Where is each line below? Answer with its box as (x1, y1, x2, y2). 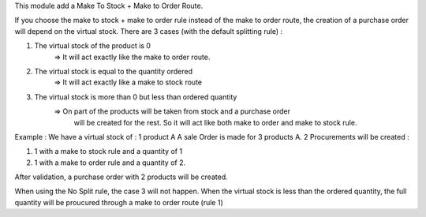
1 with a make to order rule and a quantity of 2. (34, 158, 185, 167)
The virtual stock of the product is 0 (34, 41, 151, 51)
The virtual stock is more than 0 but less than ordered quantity (34, 92, 237, 102)
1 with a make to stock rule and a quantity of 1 (34, 147, 183, 156)
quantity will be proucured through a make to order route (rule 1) (14, 197, 224, 207)
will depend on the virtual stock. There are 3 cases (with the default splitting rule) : (14, 26, 283, 36)
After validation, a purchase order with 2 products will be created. (14, 172, 228, 181)
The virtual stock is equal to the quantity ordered (34, 66, 193, 76)
